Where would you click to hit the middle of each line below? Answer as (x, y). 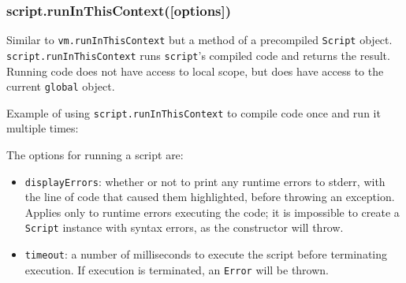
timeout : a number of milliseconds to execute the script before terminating (206, 254)
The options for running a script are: (95, 155)
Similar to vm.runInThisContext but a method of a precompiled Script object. (199, 40)
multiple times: (43, 128)
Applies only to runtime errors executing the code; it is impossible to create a (212, 212)
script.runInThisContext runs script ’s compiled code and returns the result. (198, 55)
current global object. (61, 86)
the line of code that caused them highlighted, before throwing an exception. (210, 197)
